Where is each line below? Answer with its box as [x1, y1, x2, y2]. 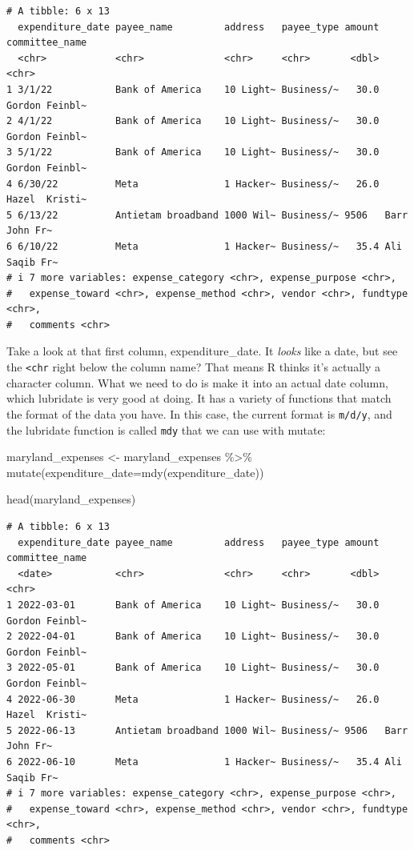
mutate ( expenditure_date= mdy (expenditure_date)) [6, 463, 264, 480]
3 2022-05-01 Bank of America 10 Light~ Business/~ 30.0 [6, 662, 380, 674]
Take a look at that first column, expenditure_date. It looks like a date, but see [6, 343, 398, 359]
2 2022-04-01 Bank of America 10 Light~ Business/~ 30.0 [6, 631, 380, 643]
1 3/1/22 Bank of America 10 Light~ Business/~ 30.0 [6, 83, 380, 95]
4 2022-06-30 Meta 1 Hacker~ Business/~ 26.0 [6, 693, 380, 705]
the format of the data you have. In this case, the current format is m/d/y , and [6, 405, 392, 422]
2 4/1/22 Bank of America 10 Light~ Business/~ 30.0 [6, 115, 380, 127]
